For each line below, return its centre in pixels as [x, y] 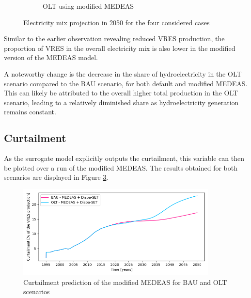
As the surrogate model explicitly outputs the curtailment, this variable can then [124, 158]
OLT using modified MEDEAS [88, 6]
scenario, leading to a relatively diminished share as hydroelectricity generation [121, 102]
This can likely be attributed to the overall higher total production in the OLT [121, 93]
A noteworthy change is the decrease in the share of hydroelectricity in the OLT [123, 73]
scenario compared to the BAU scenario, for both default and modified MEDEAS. [126, 83]
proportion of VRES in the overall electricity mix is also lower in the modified [120, 48]
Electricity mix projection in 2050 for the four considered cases [117, 22]
